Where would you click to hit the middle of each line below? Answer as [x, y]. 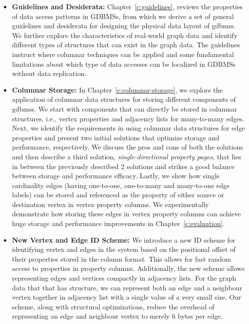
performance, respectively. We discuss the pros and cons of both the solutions [127, 147]
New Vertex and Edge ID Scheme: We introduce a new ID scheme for [124, 239]
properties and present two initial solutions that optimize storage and [116, 137]
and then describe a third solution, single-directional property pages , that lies [126, 156]
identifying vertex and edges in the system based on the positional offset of [124, 249]
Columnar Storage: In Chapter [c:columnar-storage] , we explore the [117, 89]
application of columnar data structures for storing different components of [124, 99]
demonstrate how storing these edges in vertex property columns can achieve [126, 214]
